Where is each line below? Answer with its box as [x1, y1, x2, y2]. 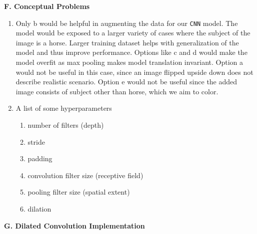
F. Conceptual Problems [4, 1, 90, 11]
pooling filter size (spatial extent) [27, 187, 130, 197]
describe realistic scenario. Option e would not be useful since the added [15, 76, 237, 87]
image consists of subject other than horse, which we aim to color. [15, 86, 218, 96]
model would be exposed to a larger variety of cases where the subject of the [15, 27, 250, 38]
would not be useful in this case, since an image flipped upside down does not [15, 66, 253, 77]
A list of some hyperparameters [15, 103, 112, 113]
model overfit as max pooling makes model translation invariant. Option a [15, 57, 243, 67]
